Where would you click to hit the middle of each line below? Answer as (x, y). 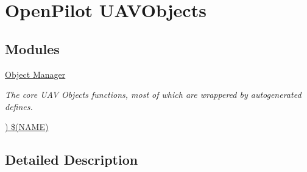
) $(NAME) (27, 127)
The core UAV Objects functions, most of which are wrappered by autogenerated (153, 95)
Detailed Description (72, 160)
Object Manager (35, 74)
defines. (19, 106)
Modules (32, 48)
